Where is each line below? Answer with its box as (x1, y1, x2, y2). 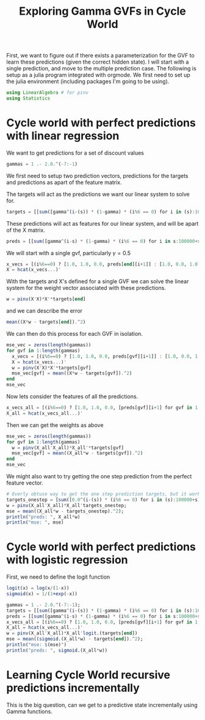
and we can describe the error (6, 307, 83, 314)
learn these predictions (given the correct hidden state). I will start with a (6, 58, 189, 65)
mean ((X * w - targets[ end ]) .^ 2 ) (6, 319, 86, 325)
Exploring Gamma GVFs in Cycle (19, 4, 186, 18)
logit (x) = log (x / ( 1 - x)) (6, 585, 70, 592)
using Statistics (6, 95, 51, 102)
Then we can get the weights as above (6, 421, 104, 429)
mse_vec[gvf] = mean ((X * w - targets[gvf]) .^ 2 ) (12, 370, 132, 377)
